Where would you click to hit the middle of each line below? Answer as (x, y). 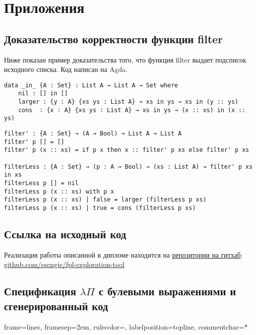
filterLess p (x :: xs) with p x (59, 191)
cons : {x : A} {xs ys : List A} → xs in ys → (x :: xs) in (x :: (132, 110)
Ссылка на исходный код (65, 234)
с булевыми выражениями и (167, 291)
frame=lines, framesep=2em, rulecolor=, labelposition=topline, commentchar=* (126, 326)
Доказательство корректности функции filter (113, 38)
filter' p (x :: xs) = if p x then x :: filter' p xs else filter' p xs (127, 150)
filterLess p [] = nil (41, 183)
